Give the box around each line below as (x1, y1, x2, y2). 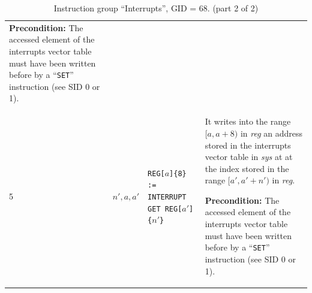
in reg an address (240, 126, 303, 139)
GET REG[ (148, 204, 182, 213)
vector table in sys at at (205, 150, 293, 163)
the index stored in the (205, 162, 289, 174)
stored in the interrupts (205, 138, 291, 151)
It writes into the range (205, 115, 291, 128)
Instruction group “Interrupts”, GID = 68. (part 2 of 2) (53, 2, 259, 14)
